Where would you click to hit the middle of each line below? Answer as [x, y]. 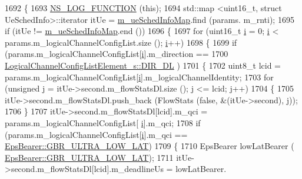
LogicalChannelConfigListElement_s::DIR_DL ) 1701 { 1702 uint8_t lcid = [143, 65]
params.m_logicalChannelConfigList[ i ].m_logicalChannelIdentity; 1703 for [139, 77]
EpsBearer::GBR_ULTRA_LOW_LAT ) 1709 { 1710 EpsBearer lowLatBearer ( [150, 146]
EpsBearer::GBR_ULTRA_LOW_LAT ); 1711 [89, 157]
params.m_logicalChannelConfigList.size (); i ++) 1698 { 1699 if [121, 42]
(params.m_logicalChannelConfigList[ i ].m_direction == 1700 [117, 54]
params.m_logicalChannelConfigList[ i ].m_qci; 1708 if [103, 122]
